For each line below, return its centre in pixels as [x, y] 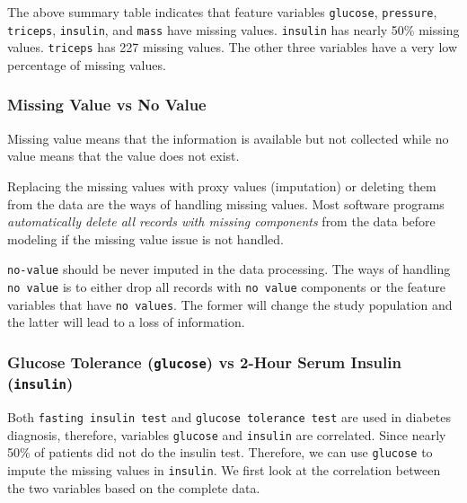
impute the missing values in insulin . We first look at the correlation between [224, 470]
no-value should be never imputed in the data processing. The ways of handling [229, 269]
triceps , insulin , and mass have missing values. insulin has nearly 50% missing [233, 29]
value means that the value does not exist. [123, 156]
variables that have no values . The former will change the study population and [230, 304]
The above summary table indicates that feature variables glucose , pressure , [222, 12]
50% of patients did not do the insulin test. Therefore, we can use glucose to [220, 452]
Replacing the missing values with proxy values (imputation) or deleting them [222, 185]
